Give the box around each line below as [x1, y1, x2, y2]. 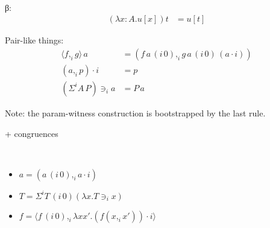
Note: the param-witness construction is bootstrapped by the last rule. [5, 106, 266, 119]
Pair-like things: [5, 34, 64, 46]
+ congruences [5, 127, 58, 139]
